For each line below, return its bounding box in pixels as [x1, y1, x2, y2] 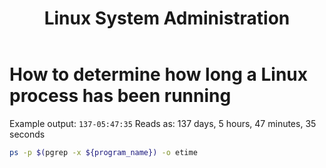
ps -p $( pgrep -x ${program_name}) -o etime [9, 147, 198, 157]
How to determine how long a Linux [9, 63, 308, 86]
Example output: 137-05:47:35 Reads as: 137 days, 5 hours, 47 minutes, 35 [9, 117, 317, 129]
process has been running [9, 85, 232, 107]
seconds [9, 128, 46, 140]
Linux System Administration [43, 7, 291, 30]
